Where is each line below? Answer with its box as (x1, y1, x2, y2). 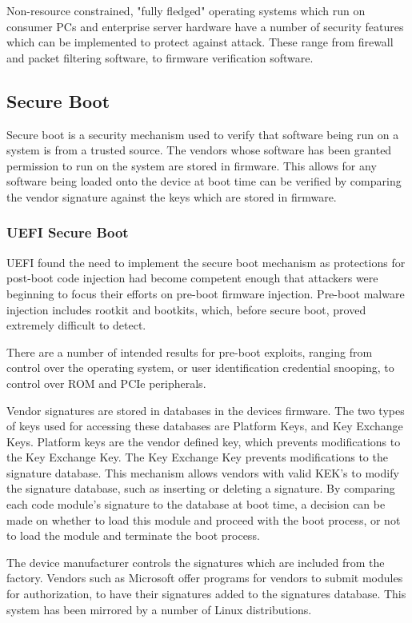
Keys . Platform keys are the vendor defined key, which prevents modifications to (6, 433, 401, 449)
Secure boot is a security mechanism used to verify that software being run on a (6, 126, 399, 142)
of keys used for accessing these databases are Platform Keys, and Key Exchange (6, 417, 403, 434)
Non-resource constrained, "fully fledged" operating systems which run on (6, 2, 366, 18)
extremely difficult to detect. (6, 317, 146, 333)
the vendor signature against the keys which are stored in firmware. (6, 188, 337, 205)
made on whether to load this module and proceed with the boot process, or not (6, 511, 401, 528)
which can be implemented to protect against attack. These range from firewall (6, 34, 394, 50)
